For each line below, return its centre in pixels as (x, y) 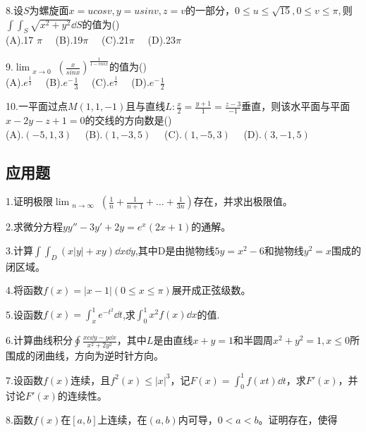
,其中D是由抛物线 (175, 250)
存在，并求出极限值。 (243, 201)
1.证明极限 (29, 201)
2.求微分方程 (34, 227)
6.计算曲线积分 (39, 340)
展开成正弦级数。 (211, 290)
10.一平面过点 (37, 106)
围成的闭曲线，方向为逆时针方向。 (85, 356)
